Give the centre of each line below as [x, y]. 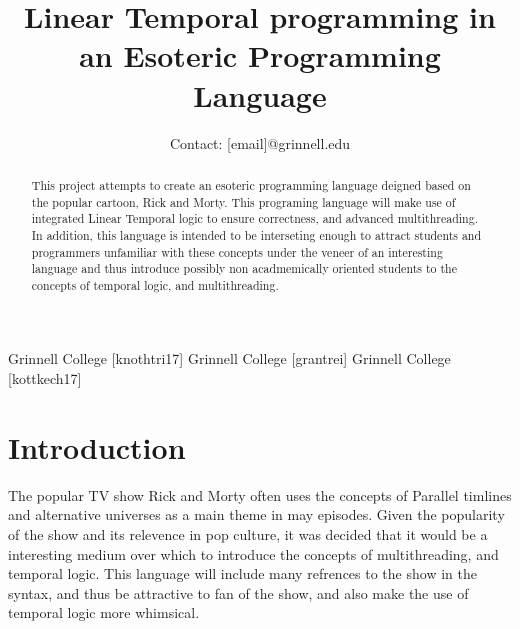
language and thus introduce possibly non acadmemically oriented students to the [244, 268]
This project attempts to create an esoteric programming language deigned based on [251, 184]
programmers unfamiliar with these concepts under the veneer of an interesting [237, 251]
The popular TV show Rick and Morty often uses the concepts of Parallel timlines [260, 494]
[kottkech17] [45, 378]
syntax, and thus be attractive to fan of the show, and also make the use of [238, 592]
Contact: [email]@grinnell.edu [260, 142]
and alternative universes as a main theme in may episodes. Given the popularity [256, 514]
